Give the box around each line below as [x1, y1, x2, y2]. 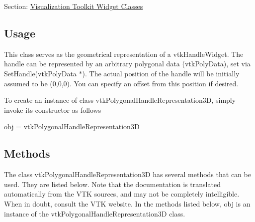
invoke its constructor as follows [4, 104, 101, 115]
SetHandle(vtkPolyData [4, 68, 77, 78]
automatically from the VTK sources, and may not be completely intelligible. [4, 189, 240, 199]
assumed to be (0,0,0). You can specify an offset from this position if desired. [4, 78, 239, 88]
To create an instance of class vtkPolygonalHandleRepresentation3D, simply [4, 95, 236, 105]
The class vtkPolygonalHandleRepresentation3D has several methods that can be [4, 169, 251, 180]
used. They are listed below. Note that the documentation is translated [4, 179, 221, 189]
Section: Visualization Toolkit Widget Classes [4, 1, 143, 11]
